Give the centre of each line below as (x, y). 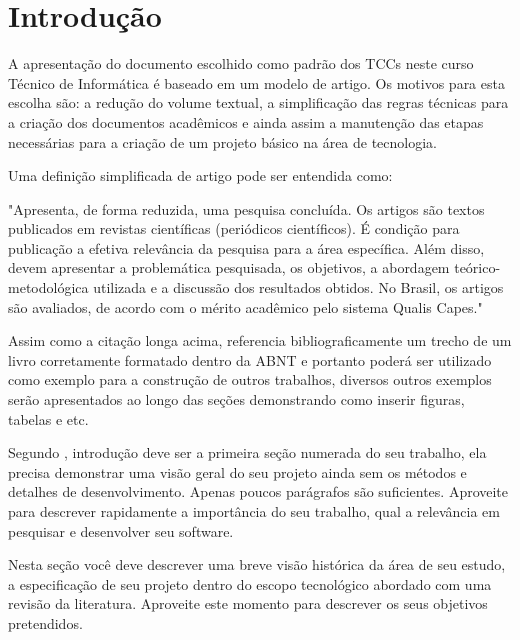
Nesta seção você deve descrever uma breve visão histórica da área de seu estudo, (257, 564)
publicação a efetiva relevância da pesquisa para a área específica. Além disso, (246, 247)
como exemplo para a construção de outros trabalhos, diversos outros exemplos (250, 379)
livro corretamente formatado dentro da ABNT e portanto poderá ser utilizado (250, 359)
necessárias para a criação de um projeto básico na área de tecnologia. (223, 141)
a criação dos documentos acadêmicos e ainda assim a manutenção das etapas (246, 121)
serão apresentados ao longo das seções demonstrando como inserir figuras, (236, 399)
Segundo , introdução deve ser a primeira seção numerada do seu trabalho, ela (247, 452)
